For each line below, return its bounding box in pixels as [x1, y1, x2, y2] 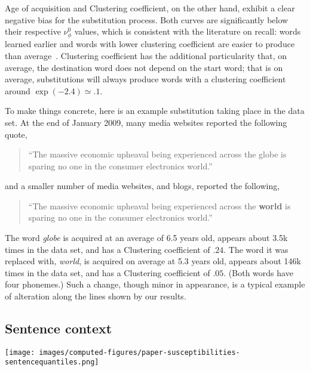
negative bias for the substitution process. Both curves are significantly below [5, 13, 288, 26]
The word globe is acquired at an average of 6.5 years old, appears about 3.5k [5, 231, 288, 244]
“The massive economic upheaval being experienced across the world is [28, 199, 291, 212]
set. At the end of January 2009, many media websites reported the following [5, 116, 287, 128]
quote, [5, 128, 27, 140]
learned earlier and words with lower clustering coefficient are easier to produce [5, 38, 295, 50]
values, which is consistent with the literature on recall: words [74, 25, 301, 38]
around [5, 84, 30, 97]
